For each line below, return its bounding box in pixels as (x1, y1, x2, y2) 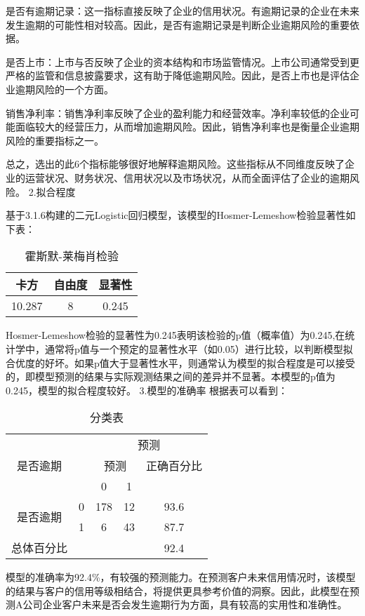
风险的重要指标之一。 (6, 133, 104, 147)
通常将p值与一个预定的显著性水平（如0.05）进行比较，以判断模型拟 (44, 341, 353, 356)
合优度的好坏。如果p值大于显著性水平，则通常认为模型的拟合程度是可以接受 (6, 355, 355, 370)
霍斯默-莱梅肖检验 (25, 248, 119, 265)
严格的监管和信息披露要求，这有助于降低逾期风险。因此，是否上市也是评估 (6, 68, 350, 83)
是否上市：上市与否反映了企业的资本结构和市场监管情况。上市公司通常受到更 (6, 54, 359, 69)
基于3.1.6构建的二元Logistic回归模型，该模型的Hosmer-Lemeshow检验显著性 (6, 208, 346, 222)
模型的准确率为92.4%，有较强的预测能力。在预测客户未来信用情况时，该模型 (6, 570, 356, 584)
